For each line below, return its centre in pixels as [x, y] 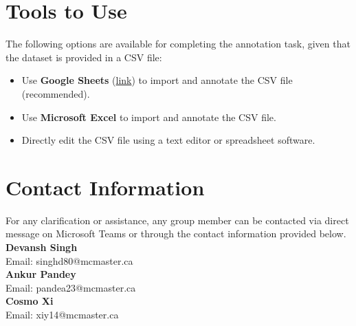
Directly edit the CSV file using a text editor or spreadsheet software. [168, 140]
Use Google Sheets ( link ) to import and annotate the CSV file [157, 80]
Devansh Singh [42, 247]
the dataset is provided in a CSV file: [84, 57]
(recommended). [56, 93]
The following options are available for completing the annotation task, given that [178, 44]
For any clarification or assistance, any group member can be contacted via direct [177, 220]
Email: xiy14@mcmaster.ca [62, 314]
